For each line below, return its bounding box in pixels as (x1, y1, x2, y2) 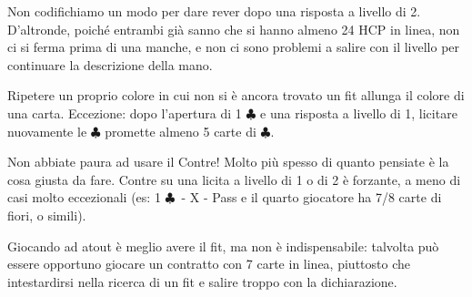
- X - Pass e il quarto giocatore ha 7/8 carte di (181, 188, 442, 207)
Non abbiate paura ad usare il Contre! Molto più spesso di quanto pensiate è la (7, 152, 449, 171)
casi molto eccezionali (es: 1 (7, 188, 161, 207)
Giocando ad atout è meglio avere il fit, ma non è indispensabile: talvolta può (7, 236, 439, 255)
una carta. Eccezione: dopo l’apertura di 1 (7, 103, 242, 122)
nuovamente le (7, 121, 87, 140)
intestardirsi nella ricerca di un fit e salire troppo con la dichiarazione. (7, 271, 397, 291)
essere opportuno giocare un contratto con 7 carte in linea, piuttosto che (7, 254, 410, 273)
